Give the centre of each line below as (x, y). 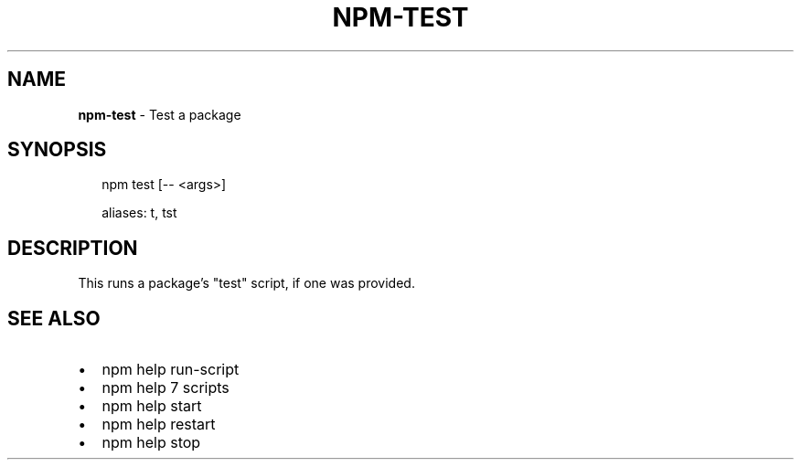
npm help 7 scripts (166, 388)
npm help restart (159, 425)
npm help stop (151, 443)
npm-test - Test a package (160, 114)
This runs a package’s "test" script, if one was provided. (246, 283)
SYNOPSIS (57, 150)
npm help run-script (171, 370)
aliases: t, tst (139, 213)
